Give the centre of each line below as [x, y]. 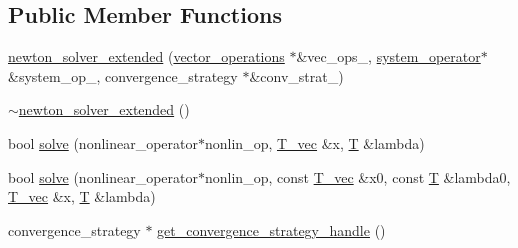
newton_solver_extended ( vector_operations [146, 56]
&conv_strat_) [296, 75]
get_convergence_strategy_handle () [271, 229]
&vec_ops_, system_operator [388, 56]
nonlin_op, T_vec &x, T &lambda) [315, 142]
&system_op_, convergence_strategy [123, 75]
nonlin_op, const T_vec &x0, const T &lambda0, [358, 176]
